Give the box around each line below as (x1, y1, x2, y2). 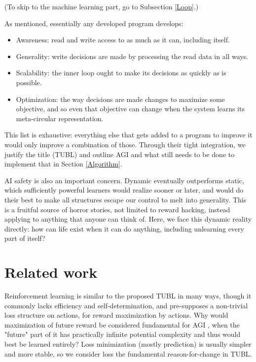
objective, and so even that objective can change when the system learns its (16, 103, 245, 114)
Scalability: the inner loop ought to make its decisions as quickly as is (16, 67, 226, 78)
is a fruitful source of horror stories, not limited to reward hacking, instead (4, 204, 230, 214)
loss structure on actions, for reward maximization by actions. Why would (4, 310, 228, 320)
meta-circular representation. (16, 113, 104, 123)
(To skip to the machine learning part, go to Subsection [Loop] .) (4, 1, 199, 11)
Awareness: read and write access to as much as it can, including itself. (16, 34, 230, 45)
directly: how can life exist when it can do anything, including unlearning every (4, 223, 244, 233)
